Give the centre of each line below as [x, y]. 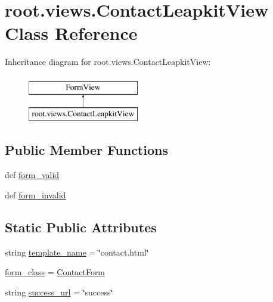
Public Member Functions [86, 150]
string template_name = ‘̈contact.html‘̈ [77, 252]
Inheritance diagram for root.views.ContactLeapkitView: [108, 62]
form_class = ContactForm [55, 272]
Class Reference [71, 33]
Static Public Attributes [81, 227]
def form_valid [32, 175]
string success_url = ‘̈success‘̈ [59, 292]
